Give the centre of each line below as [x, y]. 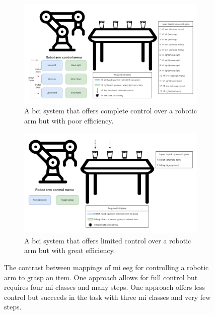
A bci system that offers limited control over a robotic [108, 240]
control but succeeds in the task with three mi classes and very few [107, 297]
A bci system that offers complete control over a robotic [111, 111]
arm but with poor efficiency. [69, 121]
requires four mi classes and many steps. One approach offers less [105, 287]
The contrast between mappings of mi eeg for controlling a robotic [106, 267]
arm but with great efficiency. [70, 250]
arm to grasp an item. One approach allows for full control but [101, 277]
